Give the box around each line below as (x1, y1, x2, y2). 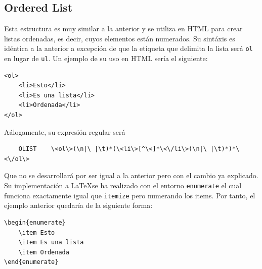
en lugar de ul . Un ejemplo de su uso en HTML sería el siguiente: (4, 53, 208, 64)
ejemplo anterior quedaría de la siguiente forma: (4, 200, 153, 210)
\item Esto (18, 229, 55, 236)
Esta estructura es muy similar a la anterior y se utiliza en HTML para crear (4, 23, 243, 34)
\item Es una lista (18, 239, 84, 246)
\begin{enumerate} (4, 219, 66, 226)
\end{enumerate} (4, 258, 59, 266)
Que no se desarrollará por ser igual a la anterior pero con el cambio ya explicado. (4, 170, 258, 181)
